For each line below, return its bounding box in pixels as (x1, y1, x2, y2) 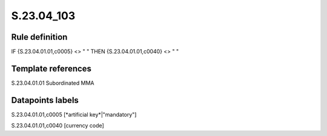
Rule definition (11, 32, 68, 42)
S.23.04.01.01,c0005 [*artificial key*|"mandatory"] (11, 111, 137, 118)
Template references (11, 63, 92, 73)
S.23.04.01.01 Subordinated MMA (11, 79, 94, 87)
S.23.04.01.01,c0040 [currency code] (11, 122, 104, 129)
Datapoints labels (11, 95, 79, 105)
